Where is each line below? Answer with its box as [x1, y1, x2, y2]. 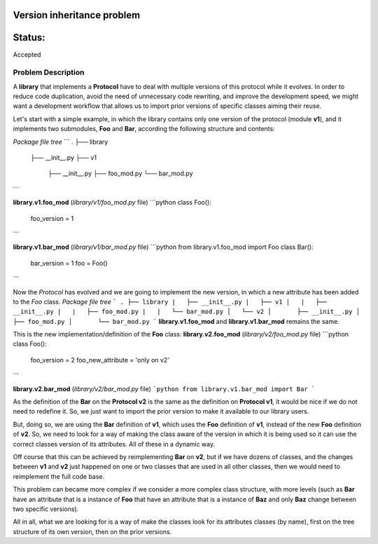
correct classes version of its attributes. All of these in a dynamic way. [13, 440, 216, 448]
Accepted [13, 50, 41, 59]
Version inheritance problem [13, 9, 141, 21]
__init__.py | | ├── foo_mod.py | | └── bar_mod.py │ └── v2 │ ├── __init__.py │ [13, 308, 360, 315]
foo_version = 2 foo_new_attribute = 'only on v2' [30, 355, 169, 364]
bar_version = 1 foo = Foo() [30, 259, 108, 267]
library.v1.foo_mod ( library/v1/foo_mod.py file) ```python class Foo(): [13, 198, 211, 207]
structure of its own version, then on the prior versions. [13, 527, 172, 536]
